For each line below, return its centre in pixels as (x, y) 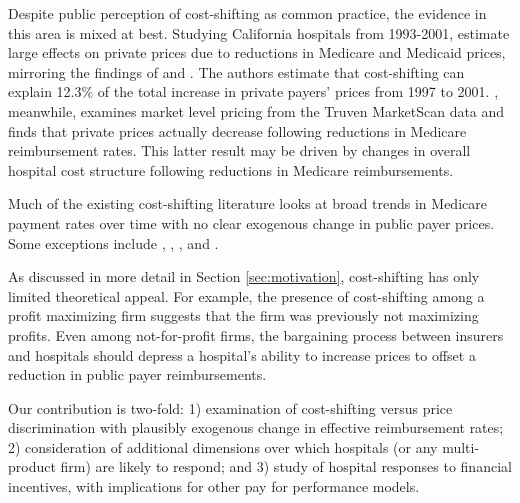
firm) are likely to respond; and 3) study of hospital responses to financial (286, 466)
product (32, 466)
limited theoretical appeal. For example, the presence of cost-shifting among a (246, 295)
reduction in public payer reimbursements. (137, 374)
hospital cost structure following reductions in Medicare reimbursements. (231, 169)
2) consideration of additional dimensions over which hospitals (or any (223, 446)
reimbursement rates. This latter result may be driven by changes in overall (239, 150)
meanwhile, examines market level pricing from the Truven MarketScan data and (256, 110)
